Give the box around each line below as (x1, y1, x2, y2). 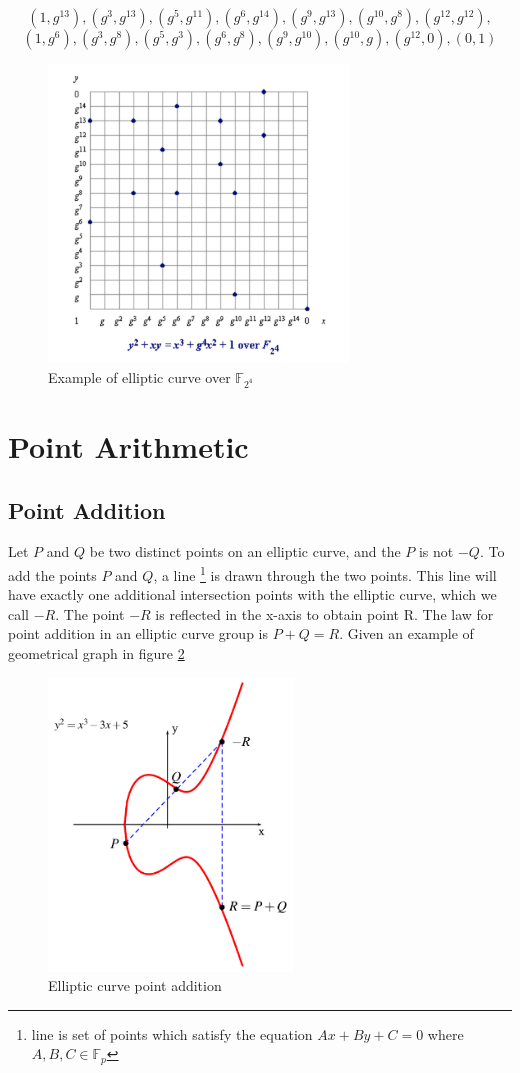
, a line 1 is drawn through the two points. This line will (153, 561, 497, 585)
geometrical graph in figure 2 (8, 643, 185, 663)
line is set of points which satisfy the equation (31, 1023, 313, 1044)
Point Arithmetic (8, 425, 249, 466)
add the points (8, 564, 97, 585)
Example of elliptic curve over (48, 367, 231, 388)
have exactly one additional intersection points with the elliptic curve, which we (8, 584, 497, 605)
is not (418, 541, 454, 562)
